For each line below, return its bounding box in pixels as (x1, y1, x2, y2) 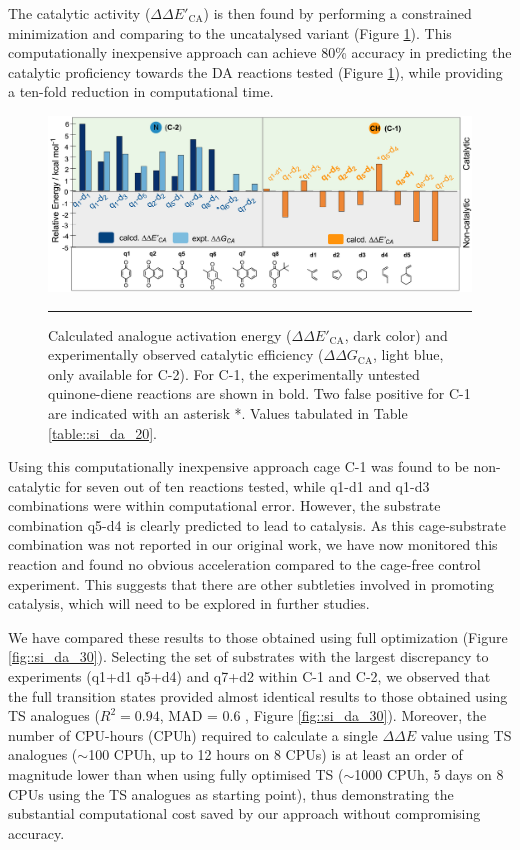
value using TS (420, 724, 512, 745)
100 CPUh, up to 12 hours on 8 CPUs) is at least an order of (88, 744, 463, 765)
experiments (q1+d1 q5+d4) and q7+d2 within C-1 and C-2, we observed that (8, 666, 491, 687)
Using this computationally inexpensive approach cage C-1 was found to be (8, 456, 469, 477)
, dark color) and (344, 324, 448, 345)
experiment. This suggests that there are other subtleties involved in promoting (8, 573, 494, 594)
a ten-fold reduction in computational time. (8, 81, 274, 102)
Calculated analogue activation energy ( (48, 324, 292, 345)
